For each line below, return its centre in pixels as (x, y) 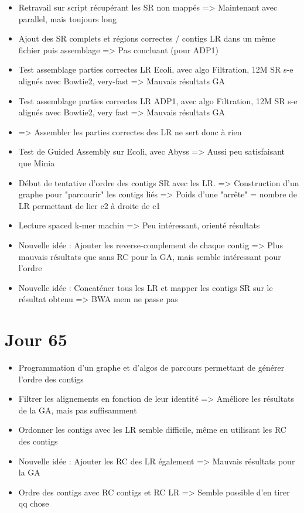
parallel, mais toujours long (67, 18)
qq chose (34, 503)
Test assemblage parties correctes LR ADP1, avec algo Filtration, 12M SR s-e (158, 100)
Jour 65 (36, 339)
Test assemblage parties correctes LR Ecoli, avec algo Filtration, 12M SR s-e (156, 69)
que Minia (37, 163)
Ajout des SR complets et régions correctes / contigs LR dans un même (147, 38)
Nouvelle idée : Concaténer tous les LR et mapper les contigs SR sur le (146, 287)
